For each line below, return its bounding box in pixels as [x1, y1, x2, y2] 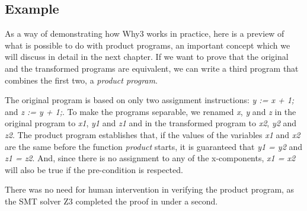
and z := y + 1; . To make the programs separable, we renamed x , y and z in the [5, 105, 296, 117]
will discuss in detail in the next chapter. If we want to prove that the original [5, 50, 289, 63]
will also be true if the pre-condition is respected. [5, 163, 183, 175]
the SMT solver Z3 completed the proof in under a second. [5, 194, 218, 207]
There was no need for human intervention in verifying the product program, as [5, 183, 295, 196]
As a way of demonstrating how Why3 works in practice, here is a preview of [5, 27, 284, 40]
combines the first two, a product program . [5, 73, 158, 86]
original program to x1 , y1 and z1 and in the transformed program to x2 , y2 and [5, 117, 297, 129]
